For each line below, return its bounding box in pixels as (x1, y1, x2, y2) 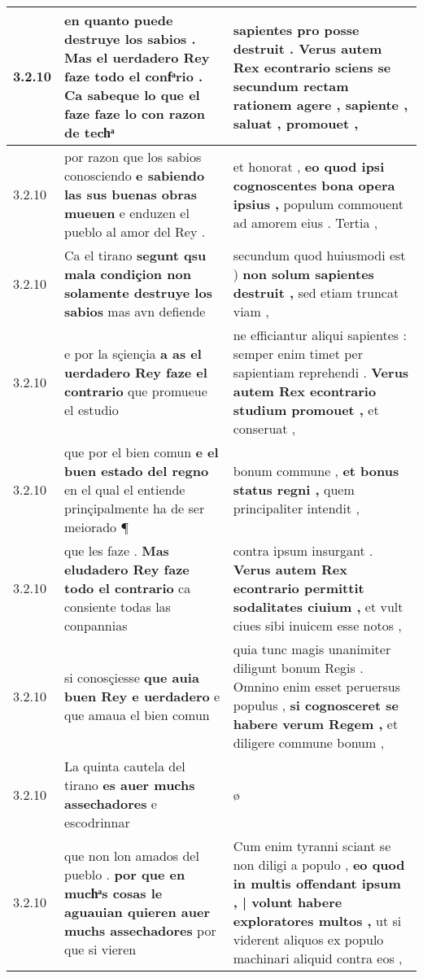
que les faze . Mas (64, 541, 169, 560)
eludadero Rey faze (64, 560, 190, 579)
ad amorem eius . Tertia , (233, 212, 378, 232)
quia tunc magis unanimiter (233, 640, 391, 658)
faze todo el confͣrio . (64, 67, 203, 85)
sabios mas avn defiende (64, 302, 206, 321)
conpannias (64, 616, 128, 635)
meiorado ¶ (64, 517, 129, 536)
